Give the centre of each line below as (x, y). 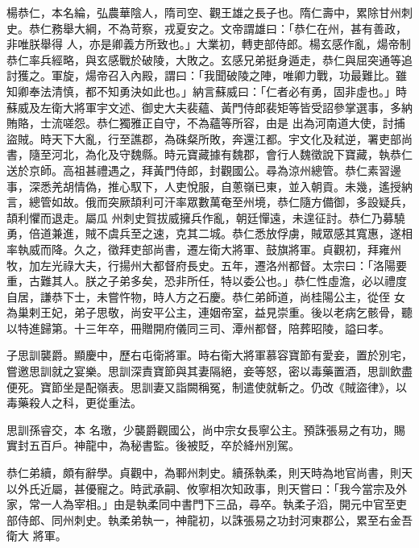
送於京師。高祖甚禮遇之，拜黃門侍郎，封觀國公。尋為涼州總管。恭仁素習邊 (204, 170)
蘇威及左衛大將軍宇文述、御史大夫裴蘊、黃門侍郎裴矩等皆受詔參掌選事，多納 (209, 107)
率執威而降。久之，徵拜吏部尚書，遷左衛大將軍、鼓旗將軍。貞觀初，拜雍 (198, 249)
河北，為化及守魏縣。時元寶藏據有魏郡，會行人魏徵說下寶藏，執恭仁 (232, 154)
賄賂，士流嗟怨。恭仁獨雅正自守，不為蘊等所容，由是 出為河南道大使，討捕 (206, 123)
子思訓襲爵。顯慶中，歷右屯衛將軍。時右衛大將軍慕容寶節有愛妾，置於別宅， (209, 355)
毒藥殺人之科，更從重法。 (74, 403)
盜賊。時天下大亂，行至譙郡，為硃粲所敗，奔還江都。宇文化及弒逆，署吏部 (204, 138)
